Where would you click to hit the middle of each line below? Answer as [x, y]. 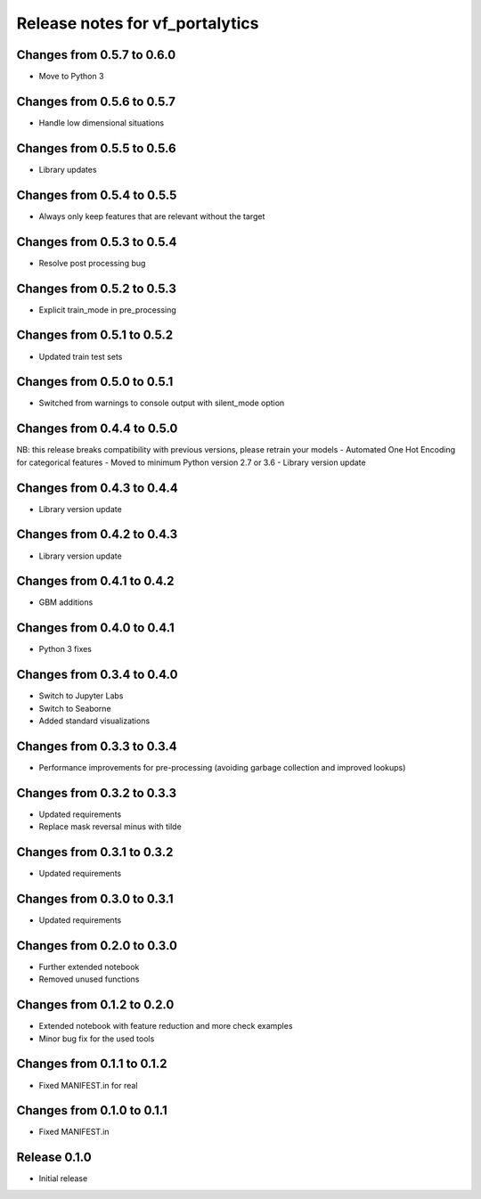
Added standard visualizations [94, 721]
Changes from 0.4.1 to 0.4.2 [95, 581]
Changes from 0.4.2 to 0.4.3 [97, 534]
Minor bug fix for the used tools [97, 1039]
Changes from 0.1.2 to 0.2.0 [95, 1005]
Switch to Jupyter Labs [81, 696]
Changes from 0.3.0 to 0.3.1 [95, 898]
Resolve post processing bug [92, 263]
